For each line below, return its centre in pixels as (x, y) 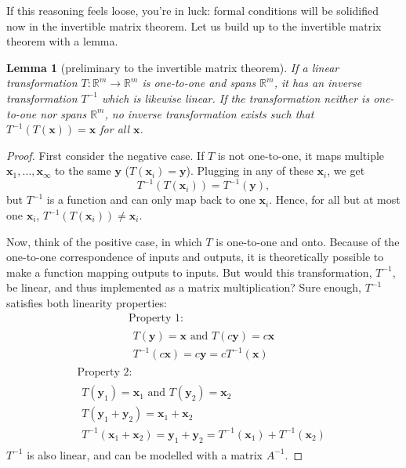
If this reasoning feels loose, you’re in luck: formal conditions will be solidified (193, 10)
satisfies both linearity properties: (87, 303)
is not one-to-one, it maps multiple (301, 155)
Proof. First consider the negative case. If (105, 155)
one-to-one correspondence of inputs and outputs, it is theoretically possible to (195, 257)
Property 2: (105, 373)
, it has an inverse (318, 83)
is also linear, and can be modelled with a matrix (145, 454)
